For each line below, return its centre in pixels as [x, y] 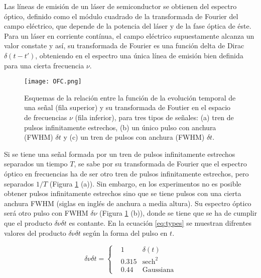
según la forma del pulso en [125, 233]
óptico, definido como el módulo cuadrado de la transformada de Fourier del [121, 16]
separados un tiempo [36, 164]
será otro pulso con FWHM [46, 213]
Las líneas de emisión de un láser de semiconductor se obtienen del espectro [120, 6]
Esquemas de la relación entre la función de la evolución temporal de [130, 97]
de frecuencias [46, 117]
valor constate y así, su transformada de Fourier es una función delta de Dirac [124, 45]
